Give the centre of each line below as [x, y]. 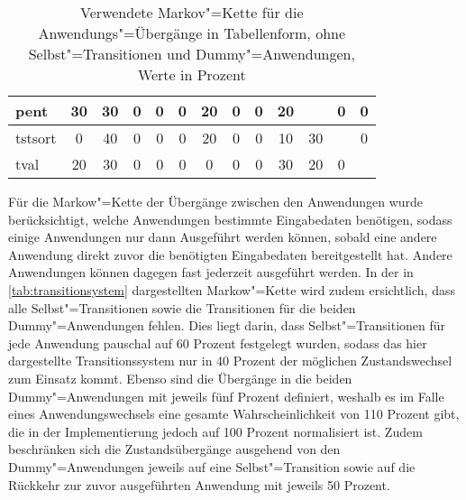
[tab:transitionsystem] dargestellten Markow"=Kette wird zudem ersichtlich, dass [232, 289]
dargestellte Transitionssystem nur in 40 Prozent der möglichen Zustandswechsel [230, 361]
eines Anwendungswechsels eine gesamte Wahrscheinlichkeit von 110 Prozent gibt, [234, 414]
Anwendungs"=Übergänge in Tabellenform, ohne [192, 33]
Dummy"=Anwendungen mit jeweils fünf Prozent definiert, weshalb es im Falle [226, 396]
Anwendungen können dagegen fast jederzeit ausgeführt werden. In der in [211, 272]
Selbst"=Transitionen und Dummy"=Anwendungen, [192, 54]
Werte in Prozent [192, 74]
